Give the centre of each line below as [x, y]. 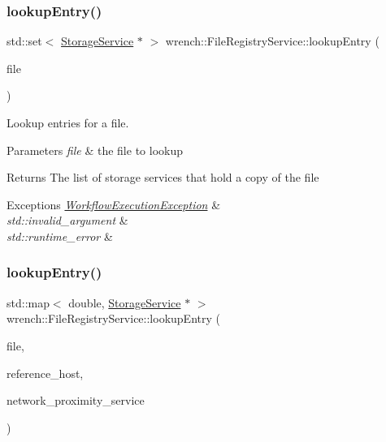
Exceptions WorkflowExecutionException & [114, 204]
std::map [28, 302]
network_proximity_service [76, 400]
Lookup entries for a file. [68, 122]
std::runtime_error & [60, 236]
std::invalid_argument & [67, 220]
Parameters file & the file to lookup [95, 150]
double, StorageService [125, 302]
